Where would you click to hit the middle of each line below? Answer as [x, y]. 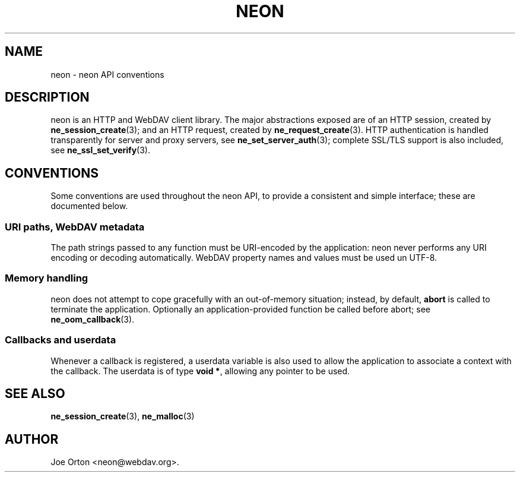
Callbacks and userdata [61, 340]
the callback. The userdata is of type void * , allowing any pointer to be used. [200, 371]
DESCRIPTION [47, 97]
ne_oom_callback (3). [93, 319]
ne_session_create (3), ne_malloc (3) [123, 416]
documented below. [89, 206]
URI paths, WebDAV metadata [75, 227]
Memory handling [47, 278]
